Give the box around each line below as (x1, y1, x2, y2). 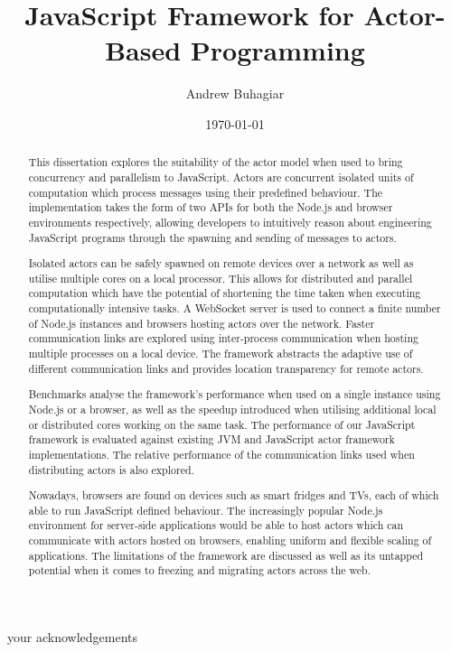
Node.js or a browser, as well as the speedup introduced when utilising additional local (28, 401, 437, 416)
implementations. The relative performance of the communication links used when (28, 446, 415, 461)
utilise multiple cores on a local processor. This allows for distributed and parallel (28, 270, 413, 285)
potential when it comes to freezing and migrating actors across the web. (28, 563, 371, 578)
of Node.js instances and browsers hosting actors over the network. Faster (28, 315, 375, 331)
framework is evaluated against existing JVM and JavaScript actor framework (28, 432, 395, 447)
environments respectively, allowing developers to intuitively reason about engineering (28, 214, 432, 229)
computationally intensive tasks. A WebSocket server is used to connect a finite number (28, 301, 441, 316)
